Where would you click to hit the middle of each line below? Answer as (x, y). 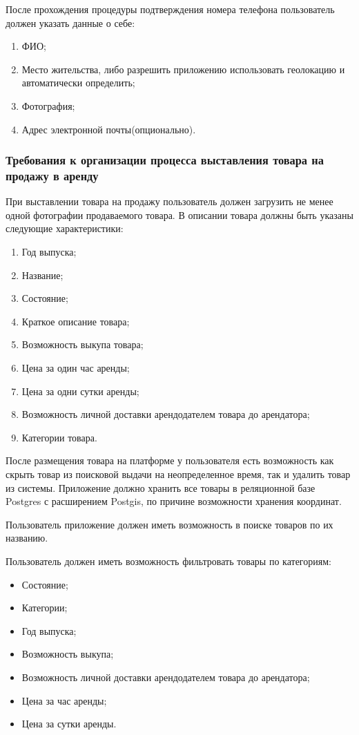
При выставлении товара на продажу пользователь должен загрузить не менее (169, 201)
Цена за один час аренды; (76, 368)
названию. (27, 538)
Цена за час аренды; (64, 700)
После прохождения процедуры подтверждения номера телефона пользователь (170, 9)
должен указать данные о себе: (70, 22)
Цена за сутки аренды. (69, 724)
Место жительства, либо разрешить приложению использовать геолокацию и (183, 69)
